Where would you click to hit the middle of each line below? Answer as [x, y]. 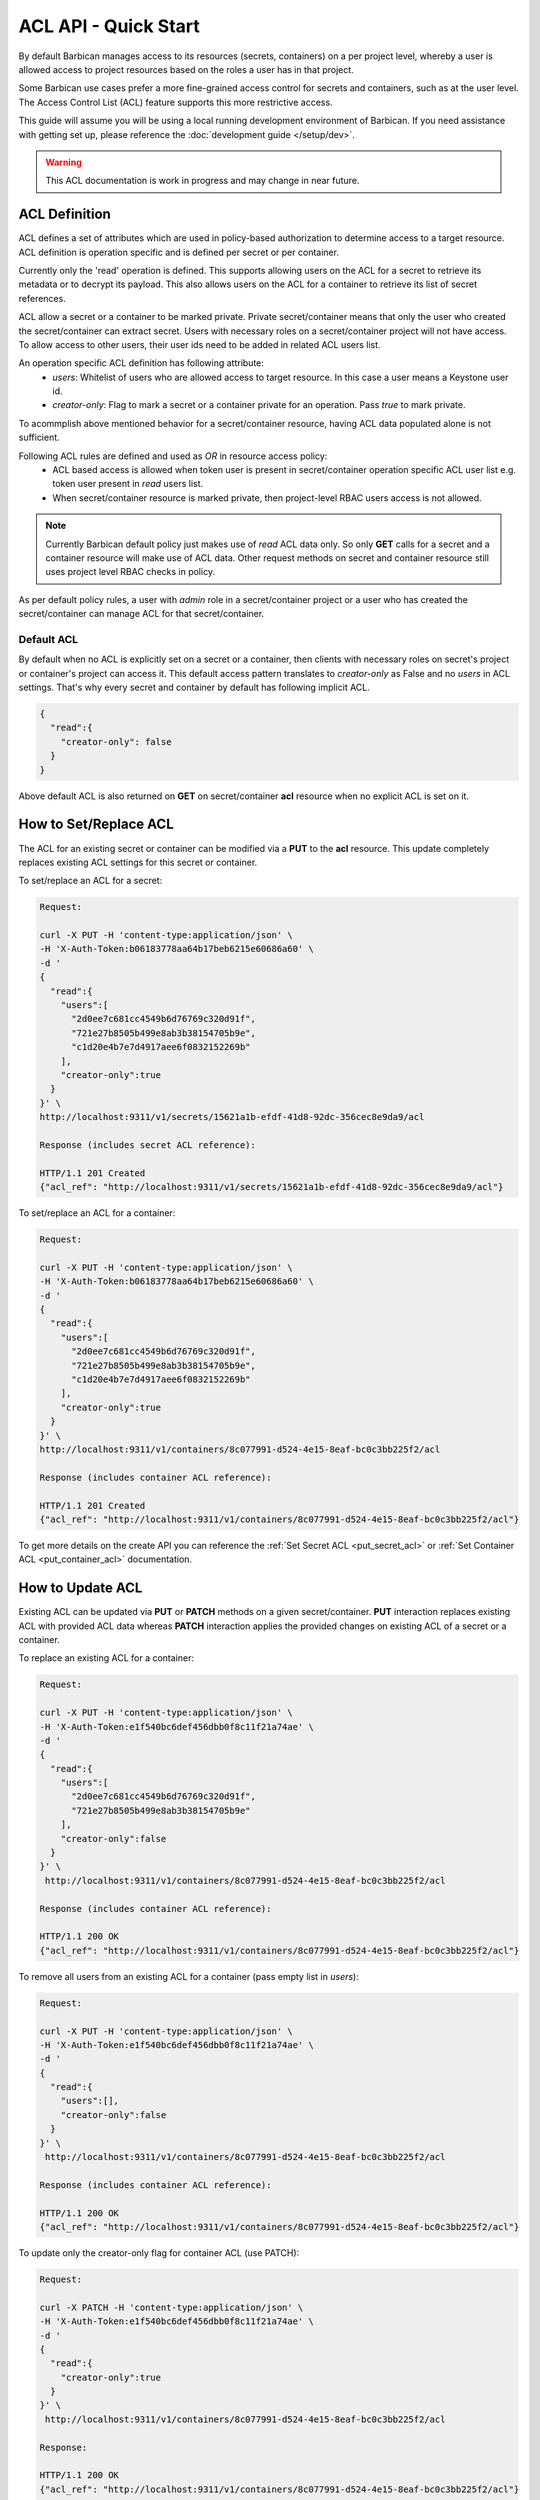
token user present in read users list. [128, 484]
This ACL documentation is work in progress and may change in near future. [202, 181]
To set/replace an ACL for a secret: [90, 881]
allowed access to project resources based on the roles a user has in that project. [186, 69]
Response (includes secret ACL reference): [148, 1144]
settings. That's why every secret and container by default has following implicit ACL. [194, 687]
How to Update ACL [80, 1588]
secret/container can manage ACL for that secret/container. [141, 614]
